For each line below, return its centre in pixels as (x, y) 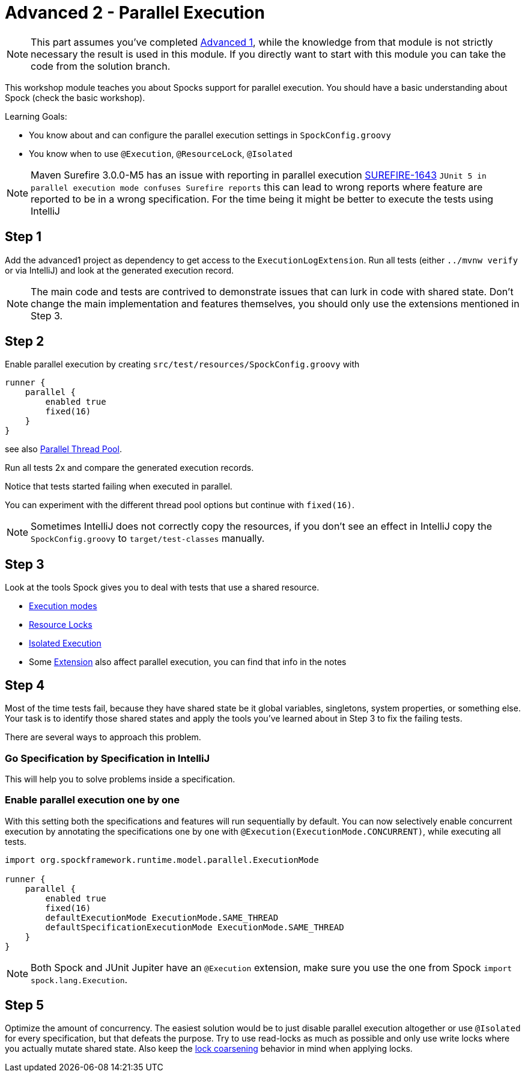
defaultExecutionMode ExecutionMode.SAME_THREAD (162, 917)
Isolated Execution (65, 643)
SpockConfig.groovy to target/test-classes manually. (148, 538)
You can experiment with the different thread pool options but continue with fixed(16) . (180, 505)
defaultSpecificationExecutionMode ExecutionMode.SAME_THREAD (195, 927)
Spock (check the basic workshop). (75, 97)
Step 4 (25, 685)
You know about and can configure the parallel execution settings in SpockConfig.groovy (210, 135)
